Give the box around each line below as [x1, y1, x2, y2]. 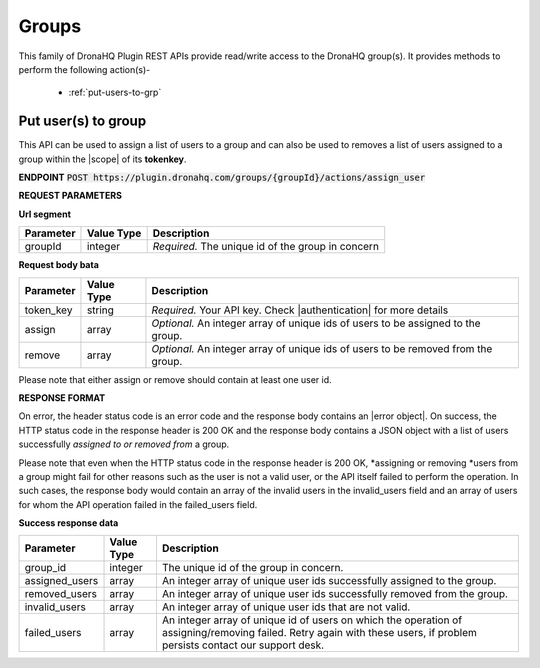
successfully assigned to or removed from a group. [18, 438, 230, 450]
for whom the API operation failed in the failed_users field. [18, 498, 258, 510]
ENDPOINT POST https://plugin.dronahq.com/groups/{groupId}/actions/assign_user [18, 171, 426, 184]
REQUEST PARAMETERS [18, 190, 122, 202]
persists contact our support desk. [161, 638, 325, 652]
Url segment [18, 208, 72, 220]
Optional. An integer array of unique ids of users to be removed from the [151, 341, 493, 355]
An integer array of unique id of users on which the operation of [161, 613, 463, 627]
